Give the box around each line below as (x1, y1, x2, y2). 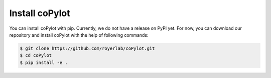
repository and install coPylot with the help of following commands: (9, 32, 149, 38)
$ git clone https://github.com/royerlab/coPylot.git (20, 45, 155, 51)
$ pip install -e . (20, 59, 68, 65)
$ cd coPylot (20, 53, 52, 58)
